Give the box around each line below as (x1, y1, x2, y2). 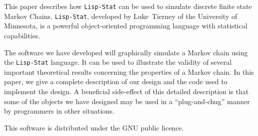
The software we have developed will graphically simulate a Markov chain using (4, 47, 248, 57)
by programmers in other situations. (4, 106, 114, 116)
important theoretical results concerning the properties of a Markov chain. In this (4, 66, 254, 77)
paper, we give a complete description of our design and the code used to (4, 76, 227, 87)
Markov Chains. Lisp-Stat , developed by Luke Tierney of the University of (4, 10, 237, 21)
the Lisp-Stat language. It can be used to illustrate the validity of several (4, 57, 232, 67)
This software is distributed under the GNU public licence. (4, 122, 184, 133)
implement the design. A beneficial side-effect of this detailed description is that (4, 86, 249, 96)
